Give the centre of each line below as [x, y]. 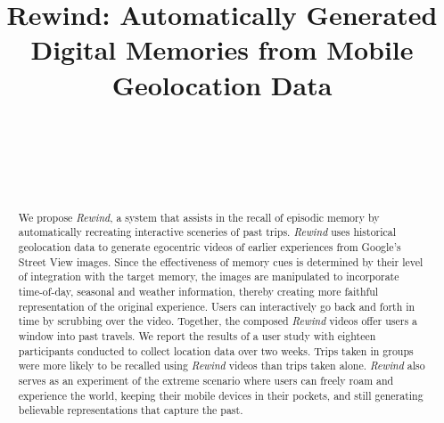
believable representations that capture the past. [131, 410]
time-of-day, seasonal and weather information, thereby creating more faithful [198, 291]
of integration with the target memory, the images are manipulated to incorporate [209, 277]
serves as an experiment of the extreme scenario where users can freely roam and [206, 380]
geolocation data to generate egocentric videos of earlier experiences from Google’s [210, 246]
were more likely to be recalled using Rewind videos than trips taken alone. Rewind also [222, 366]
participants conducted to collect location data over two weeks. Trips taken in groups [216, 350]
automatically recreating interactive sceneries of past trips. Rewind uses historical [207, 232]
